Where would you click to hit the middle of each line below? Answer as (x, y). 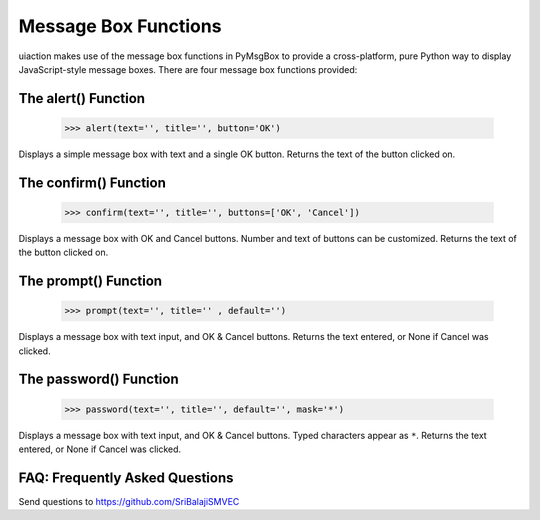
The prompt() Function (90, 281)
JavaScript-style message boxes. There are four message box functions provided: (188, 69)
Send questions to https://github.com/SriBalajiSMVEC (129, 501)
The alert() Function (81, 98)
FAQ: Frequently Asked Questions (126, 477)
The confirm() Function (92, 182)
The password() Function (98, 379)
